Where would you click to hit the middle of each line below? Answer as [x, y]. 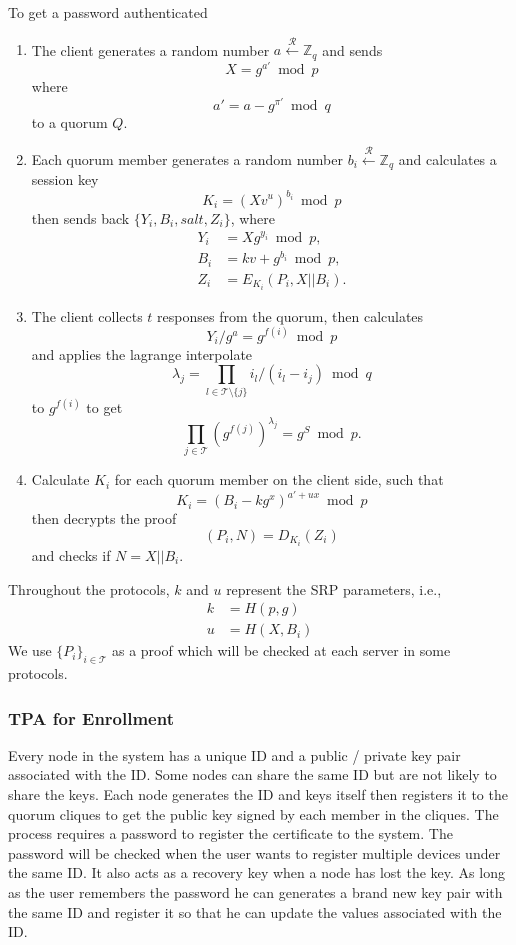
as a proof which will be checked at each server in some [281, 650]
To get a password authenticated [108, 12]
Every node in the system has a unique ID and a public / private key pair [234, 754]
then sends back [80, 217]
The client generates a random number [150, 49]
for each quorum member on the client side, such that [279, 479]
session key [65, 179]
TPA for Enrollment [91, 717]
